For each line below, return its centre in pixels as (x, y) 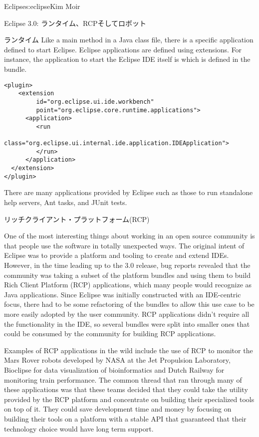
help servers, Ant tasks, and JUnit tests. (66, 202)
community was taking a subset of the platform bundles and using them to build (127, 275)
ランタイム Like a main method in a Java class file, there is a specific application (129, 40)
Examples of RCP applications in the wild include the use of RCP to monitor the (129, 350)
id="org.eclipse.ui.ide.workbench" (95, 102)
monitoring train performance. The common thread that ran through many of (123, 379)
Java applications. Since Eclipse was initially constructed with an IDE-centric (123, 294)
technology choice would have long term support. (79, 428)
